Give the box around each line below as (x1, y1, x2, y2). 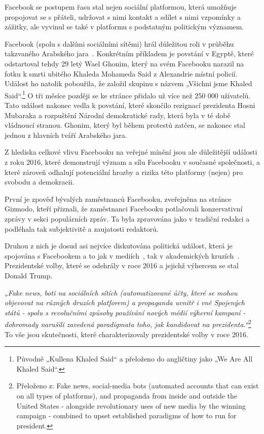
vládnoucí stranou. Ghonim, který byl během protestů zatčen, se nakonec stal (5, 120, 245, 130)
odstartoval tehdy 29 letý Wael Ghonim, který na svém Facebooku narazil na (5, 58, 244, 68)
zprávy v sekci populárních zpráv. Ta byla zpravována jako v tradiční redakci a (5, 213, 250, 224)
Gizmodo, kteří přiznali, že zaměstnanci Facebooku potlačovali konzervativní (5, 203, 243, 214)
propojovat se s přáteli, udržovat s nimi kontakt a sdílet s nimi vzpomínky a (5, 11, 241, 22)
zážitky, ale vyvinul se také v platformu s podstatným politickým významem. (5, 21, 244, 32)
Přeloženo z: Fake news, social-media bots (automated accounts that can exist (16, 380, 259, 391)
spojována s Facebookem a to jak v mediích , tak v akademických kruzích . (5, 250, 240, 261)
